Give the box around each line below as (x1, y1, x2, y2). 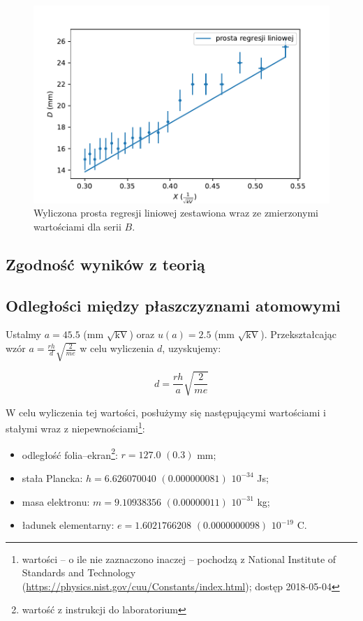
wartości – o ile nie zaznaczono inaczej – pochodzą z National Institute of (22, 551, 336, 566)
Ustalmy (6, 327, 42, 342)
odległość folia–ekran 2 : (22, 445, 118, 462)
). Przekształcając (260, 327, 337, 342)
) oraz (129, 327, 155, 342)
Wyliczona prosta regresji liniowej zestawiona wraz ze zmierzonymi (34, 205, 318, 220)
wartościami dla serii (34, 219, 121, 233)
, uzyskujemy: (162, 341, 221, 356)
